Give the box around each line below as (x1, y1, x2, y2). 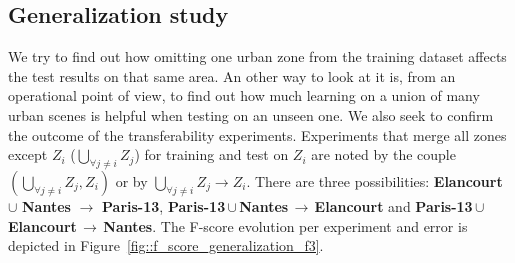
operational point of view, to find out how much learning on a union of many (8, 85, 480, 106)
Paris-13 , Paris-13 (102, 195, 226, 216)
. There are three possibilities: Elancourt (246, 170, 503, 191)
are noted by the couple (311, 144, 456, 165)
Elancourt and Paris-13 (314, 195, 473, 216)
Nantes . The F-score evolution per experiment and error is (103, 215, 468, 236)
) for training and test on (134, 144, 289, 165)
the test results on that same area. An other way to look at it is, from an (8, 65, 456, 86)
